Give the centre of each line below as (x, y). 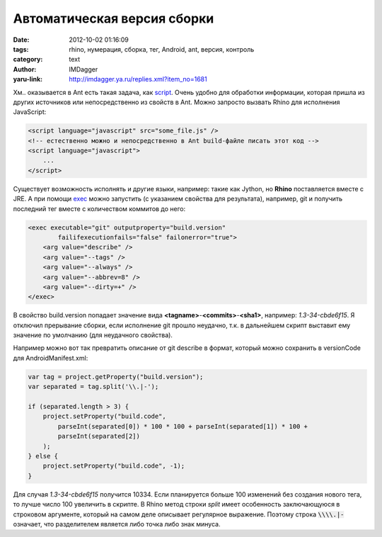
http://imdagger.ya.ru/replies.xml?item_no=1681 (138, 79)
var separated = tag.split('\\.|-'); (93, 387)
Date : (21, 40)
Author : (25, 69)
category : (28, 60)
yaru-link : (28, 79)
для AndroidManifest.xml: (51, 358)
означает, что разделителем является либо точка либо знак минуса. (117, 524)
